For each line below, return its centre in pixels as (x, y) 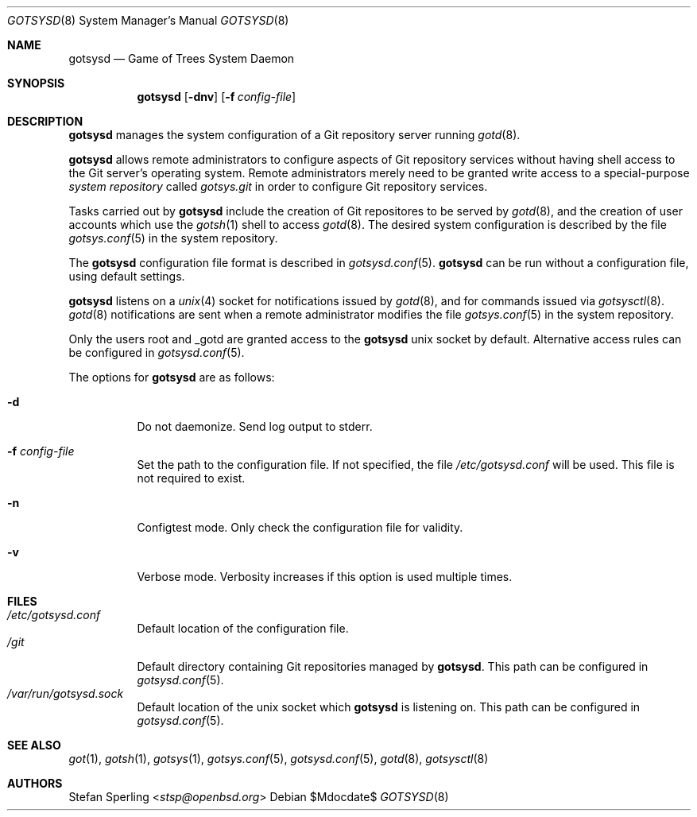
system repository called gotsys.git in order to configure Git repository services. (278, 186)
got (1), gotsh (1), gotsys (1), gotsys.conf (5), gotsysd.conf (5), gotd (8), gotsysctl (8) (279, 759)
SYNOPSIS (36, 83)
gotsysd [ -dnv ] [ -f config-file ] (217, 97)
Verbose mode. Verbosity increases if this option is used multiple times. (325, 577)
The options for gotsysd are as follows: (172, 377)
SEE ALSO (34, 745)
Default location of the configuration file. (243, 628)
